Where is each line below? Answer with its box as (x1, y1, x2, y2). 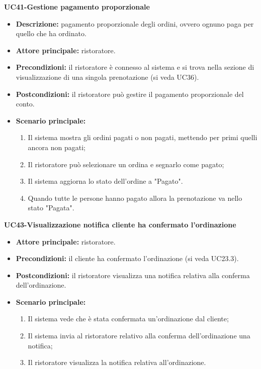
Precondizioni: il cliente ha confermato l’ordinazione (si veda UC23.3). (16, 253, 239, 264)
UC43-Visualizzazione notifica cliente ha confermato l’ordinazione (4, 219, 236, 229)
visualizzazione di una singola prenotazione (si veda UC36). (16, 71, 199, 82)
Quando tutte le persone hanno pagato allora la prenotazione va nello (28, 192, 242, 203)
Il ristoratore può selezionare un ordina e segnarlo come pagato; (28, 159, 224, 169)
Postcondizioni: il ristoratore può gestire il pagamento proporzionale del (16, 88, 244, 99)
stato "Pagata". (28, 202, 74, 213)
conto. (16, 98, 35, 109)
